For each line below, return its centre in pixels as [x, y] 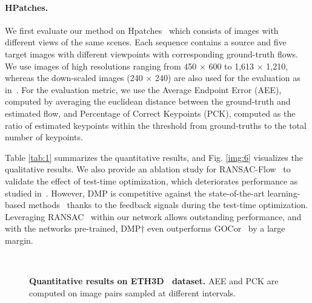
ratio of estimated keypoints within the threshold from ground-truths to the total [156, 125]
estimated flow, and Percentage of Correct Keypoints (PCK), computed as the [150, 113]
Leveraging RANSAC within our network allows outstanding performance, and [153, 216]
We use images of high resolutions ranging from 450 [101, 66]
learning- [284, 193]
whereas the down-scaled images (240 [74, 78]
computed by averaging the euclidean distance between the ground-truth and [148, 101]
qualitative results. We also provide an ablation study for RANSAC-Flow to [148, 169]
